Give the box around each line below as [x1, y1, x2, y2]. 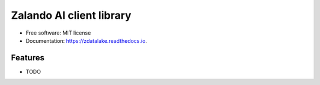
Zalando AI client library [11, 9, 132, 22]
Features [11, 53, 44, 63]
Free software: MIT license [25, 29, 91, 36]
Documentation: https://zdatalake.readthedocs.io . [25, 37, 148, 44]
